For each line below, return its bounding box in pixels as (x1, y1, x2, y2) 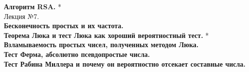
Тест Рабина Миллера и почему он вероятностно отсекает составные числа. (4, 58, 246, 69)
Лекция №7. (4, 11, 39, 21)
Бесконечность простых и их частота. (4, 20, 124, 31)
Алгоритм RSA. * (4, 1, 61, 11)
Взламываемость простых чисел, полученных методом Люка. (4, 39, 199, 50)
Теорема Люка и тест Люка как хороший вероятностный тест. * (4, 30, 209, 40)
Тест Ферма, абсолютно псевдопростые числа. (4, 49, 150, 59)
